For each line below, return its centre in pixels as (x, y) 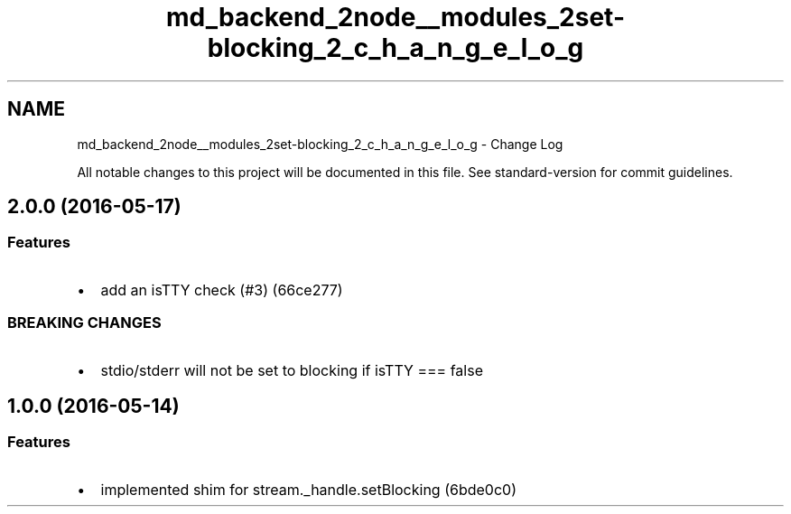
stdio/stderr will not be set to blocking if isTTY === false (292, 370)
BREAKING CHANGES (84, 323)
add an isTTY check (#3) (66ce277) (222, 290)
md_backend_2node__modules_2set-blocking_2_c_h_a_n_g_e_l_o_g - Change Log (320, 144)
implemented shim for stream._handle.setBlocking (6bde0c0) (308, 489)
